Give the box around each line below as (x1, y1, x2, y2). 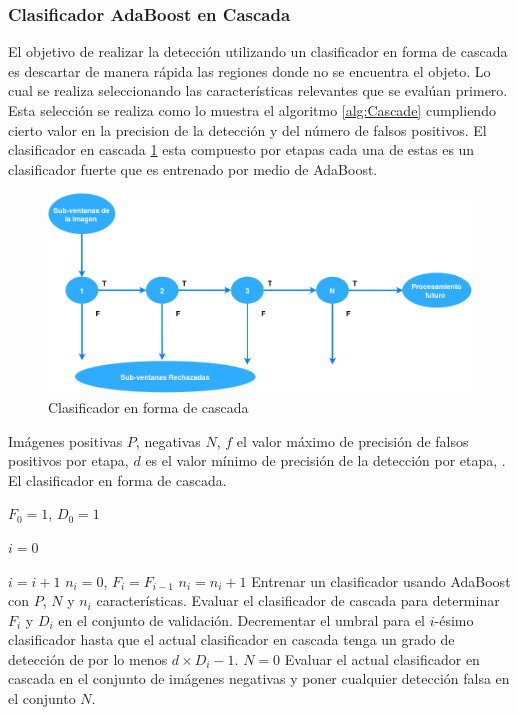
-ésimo (434, 609, 474, 630)
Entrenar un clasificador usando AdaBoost (251, 570, 511, 591)
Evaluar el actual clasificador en (284, 648, 480, 669)
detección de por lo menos (8, 648, 168, 669)
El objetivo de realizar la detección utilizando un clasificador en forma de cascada (8, 41, 508, 62)
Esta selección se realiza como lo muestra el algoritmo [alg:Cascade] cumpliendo (8, 100, 496, 120)
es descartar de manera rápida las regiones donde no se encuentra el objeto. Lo (8, 60, 491, 81)
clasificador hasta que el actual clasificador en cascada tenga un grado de (8, 629, 455, 650)
